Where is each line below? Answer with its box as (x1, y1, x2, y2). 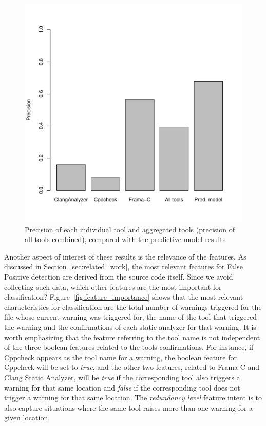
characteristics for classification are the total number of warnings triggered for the (4, 301, 262, 312)
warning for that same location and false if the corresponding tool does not (4, 382, 240, 393)
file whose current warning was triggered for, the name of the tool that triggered (4, 311, 257, 322)
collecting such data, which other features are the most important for (4, 281, 222, 292)
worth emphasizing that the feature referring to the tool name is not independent (4, 331, 260, 342)
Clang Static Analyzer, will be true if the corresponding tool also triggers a (4, 372, 240, 382)
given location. (4, 412, 50, 423)
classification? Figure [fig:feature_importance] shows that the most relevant (4, 291, 243, 302)
